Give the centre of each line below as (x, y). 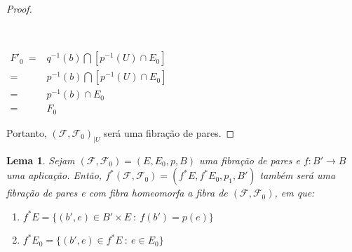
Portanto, (27, 132)
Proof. (19, 8)
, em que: (295, 193)
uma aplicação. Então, (54, 175)
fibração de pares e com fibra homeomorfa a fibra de (117, 193)
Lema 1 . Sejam (41, 160)
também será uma (298, 175)
